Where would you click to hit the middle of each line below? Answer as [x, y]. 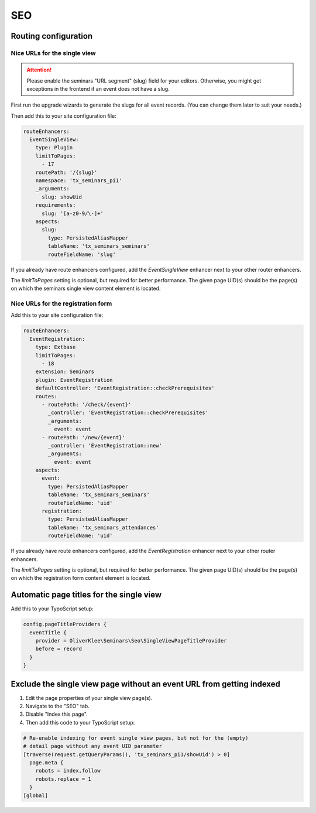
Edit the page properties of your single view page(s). [89, 698]
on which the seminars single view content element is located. [86, 288]
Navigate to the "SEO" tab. [58, 706]
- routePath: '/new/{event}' [83, 437]
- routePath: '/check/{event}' [87, 404]
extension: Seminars [65, 372]
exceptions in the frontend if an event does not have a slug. [98, 88]
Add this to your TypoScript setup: [52, 609]
